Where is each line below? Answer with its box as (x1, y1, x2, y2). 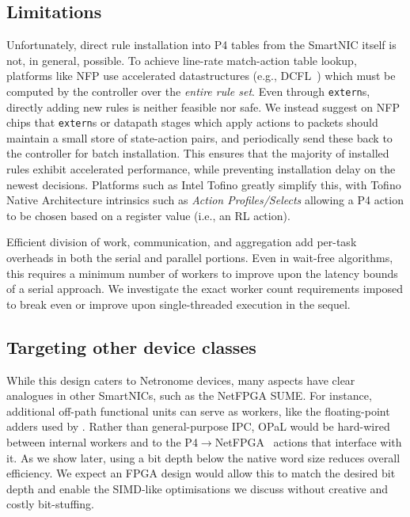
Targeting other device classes (6, 334, 256, 359)
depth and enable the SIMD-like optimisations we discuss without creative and (6, 480, 389, 496)
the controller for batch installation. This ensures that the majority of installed (6, 145, 389, 162)
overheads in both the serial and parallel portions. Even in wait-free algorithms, (6, 249, 393, 266)
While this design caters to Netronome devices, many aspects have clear (6, 371, 355, 388)
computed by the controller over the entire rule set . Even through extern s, (6, 82, 370, 99)
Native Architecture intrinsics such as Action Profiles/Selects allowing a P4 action (6, 192, 404, 208)
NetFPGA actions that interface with (214, 434, 402, 450)
